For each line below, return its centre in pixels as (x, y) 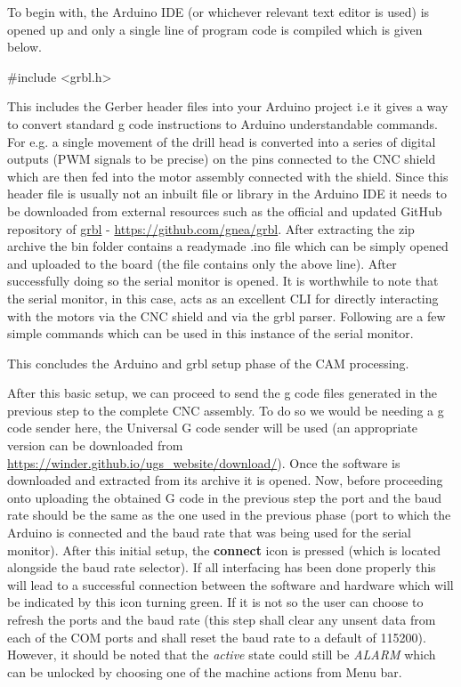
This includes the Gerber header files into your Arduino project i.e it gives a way (228, 106)
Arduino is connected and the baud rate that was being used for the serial (209, 533)
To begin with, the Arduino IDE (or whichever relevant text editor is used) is (218, 12)
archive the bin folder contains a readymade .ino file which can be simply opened (228, 246)
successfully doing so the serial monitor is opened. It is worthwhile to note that (223, 281)
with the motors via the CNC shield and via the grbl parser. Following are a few (226, 315)
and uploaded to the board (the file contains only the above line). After (202, 263)
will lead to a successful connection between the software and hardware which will (230, 584)
